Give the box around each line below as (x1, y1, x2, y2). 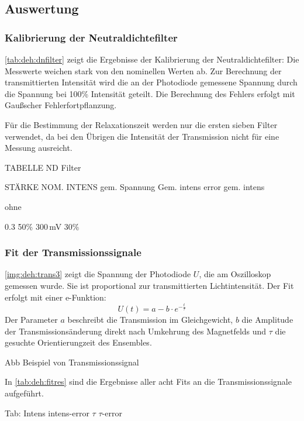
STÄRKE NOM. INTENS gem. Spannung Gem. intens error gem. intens (5, 181, 265, 193)
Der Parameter (5, 313, 58, 326)
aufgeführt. (5, 387, 44, 399)
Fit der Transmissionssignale (5, 245, 141, 260)
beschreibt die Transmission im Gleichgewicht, (67, 313, 233, 326)
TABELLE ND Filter (5, 161, 81, 173)
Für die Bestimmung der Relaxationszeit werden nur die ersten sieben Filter (5, 118, 278, 130)
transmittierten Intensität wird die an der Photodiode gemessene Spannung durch (5, 76, 298, 88)
